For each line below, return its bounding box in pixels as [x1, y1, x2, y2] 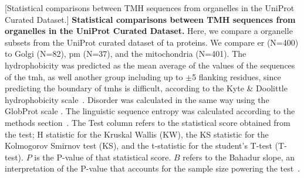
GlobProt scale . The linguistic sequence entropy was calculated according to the [5, 105, 295, 117]
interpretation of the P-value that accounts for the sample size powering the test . [5, 162, 300, 174]
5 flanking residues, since [192, 70, 281, 83]
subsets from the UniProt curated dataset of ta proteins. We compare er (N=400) [5, 36, 299, 48]
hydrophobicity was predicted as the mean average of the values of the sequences [5, 59, 295, 71]
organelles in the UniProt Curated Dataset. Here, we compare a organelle [5, 25, 293, 37]
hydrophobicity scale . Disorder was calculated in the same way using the [5, 93, 269, 105]
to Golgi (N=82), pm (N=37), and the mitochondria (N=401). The [5, 47, 246, 60]
